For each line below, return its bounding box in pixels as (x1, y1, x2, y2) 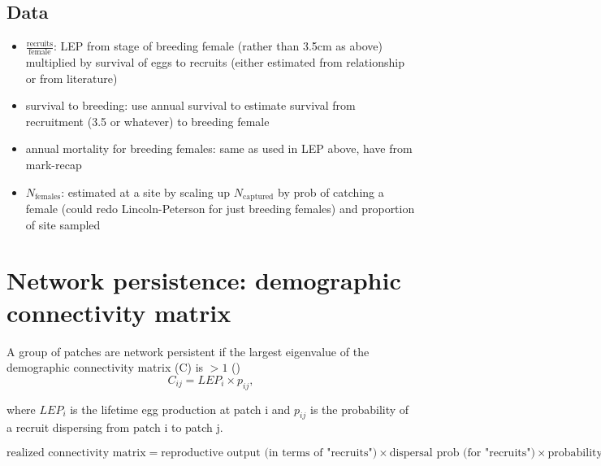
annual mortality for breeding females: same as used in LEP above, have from (25, 140, 413, 157)
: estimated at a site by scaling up (61, 183, 231, 200)
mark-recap (25, 156, 82, 172)
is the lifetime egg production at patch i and (70, 400, 291, 417)
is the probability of (309, 400, 409, 417)
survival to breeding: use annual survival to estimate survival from (25, 97, 356, 114)
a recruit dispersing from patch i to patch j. (6, 419, 223, 436)
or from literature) (25, 69, 118, 86)
